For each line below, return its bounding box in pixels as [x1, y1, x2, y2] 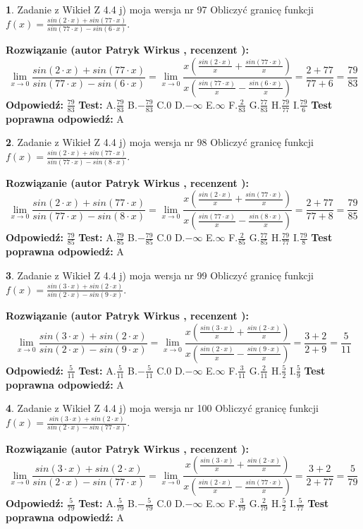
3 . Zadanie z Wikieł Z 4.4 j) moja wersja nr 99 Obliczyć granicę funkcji [6, 267, 314, 282]
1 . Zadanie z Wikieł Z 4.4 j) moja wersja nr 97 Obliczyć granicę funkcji [6, 2, 314, 16]
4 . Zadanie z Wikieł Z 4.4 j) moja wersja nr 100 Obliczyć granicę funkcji [6, 401, 319, 415]
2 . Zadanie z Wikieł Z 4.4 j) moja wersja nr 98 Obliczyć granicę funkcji [6, 135, 314, 150]
